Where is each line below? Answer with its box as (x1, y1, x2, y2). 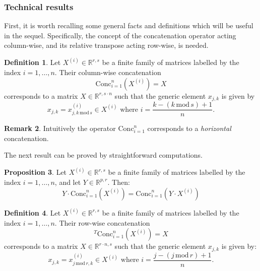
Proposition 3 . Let (4, 167, 67, 177)
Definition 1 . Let (4, 57, 61, 67)
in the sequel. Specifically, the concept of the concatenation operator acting (4, 30, 236, 40)
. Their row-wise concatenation (54, 217, 150, 228)
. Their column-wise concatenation (54, 67, 161, 78)
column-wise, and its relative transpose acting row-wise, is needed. (4, 40, 209, 50)
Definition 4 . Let (4, 207, 61, 218)
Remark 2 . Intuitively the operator (4, 123, 116, 133)
